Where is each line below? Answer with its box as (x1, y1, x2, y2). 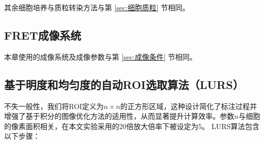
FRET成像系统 (4, 27, 82, 43)
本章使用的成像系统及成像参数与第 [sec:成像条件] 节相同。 (4, 51, 197, 62)
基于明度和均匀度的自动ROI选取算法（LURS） (4, 76, 244, 92)
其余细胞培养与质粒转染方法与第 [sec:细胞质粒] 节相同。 (4, 2, 190, 12)
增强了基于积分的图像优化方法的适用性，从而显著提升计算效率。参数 (4, 111, 234, 121)
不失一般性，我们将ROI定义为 (4, 100, 104, 111)
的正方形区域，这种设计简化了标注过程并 (120, 100, 257, 111)
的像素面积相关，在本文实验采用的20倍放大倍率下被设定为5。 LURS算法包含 (4, 120, 259, 131)
